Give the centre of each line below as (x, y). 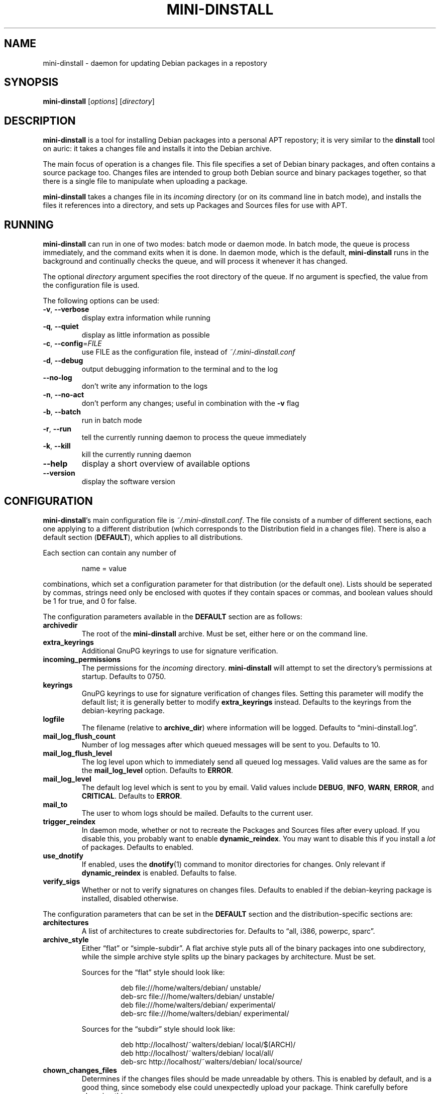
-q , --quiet (61, 326)
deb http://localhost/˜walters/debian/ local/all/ (197, 1053)
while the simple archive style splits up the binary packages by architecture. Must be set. (229, 956)
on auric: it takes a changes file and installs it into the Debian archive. (157, 149)
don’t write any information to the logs (145, 386)
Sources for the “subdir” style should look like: (158, 1029)
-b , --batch (62, 412)
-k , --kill (57, 446)
